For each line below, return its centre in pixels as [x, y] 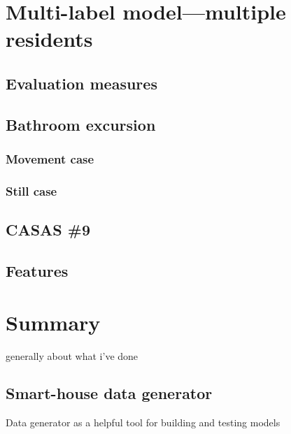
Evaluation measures [81, 83]
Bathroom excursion [81, 124]
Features [37, 270]
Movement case [50, 159]
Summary [53, 322]
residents [49, 39]
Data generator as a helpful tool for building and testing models [143, 422]
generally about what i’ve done [72, 355]
